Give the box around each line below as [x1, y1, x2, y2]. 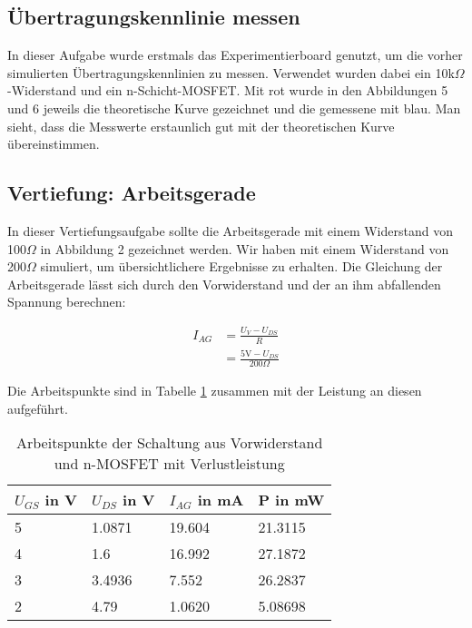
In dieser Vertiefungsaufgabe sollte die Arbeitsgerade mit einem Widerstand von [7, 221, 453, 240]
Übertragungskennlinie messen [7, 3, 300, 31]
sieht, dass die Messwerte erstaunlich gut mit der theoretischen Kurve [7, 116, 395, 135]
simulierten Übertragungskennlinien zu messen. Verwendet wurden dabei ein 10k [7, 63, 455, 82]
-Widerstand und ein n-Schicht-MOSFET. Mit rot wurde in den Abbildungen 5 [7, 81, 448, 100]
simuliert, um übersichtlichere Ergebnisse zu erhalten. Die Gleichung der [40, 257, 443, 276]
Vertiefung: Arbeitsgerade [7, 179, 256, 207]
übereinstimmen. [7, 134, 100, 153]
